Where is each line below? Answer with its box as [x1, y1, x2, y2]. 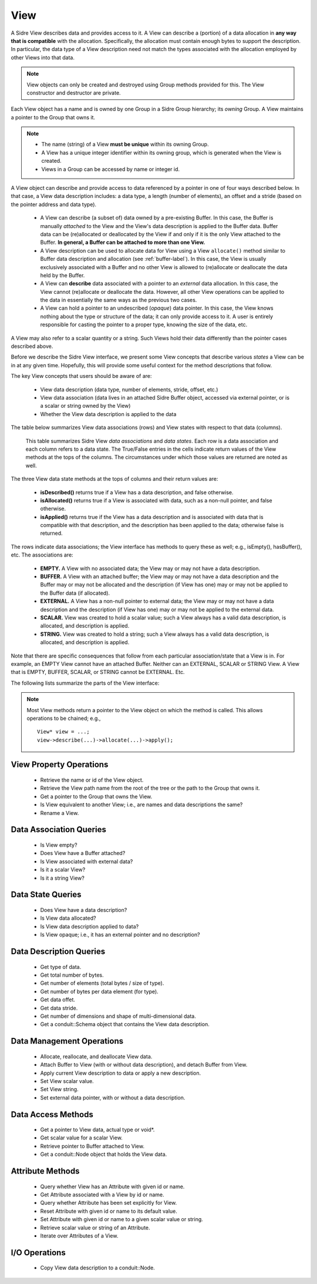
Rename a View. [40, 809, 79, 816]
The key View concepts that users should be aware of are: [11, 373, 152, 380]
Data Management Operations [11, 1036, 124, 1046]
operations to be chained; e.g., [26, 715, 101, 722]
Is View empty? [40, 842, 77, 849]
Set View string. [40, 1086, 79, 1093]
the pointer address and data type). [11, 200, 97, 208]
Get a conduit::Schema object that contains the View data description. [40, 1021, 210, 1028]
